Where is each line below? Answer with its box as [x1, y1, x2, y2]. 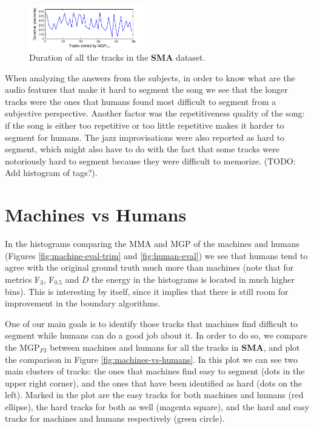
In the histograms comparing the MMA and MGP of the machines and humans [5, 237, 300, 250]
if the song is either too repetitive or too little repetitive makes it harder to [5, 119, 284, 132]
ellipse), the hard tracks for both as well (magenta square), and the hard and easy [5, 400, 310, 413]
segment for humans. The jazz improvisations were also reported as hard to [5, 130, 285, 143]
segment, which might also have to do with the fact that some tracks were [5, 143, 279, 155]
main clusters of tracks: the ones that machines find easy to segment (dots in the [5, 365, 305, 377]
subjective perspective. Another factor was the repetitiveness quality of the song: [5, 107, 305, 120]
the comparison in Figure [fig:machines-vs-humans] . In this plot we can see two [5, 353, 298, 365]
